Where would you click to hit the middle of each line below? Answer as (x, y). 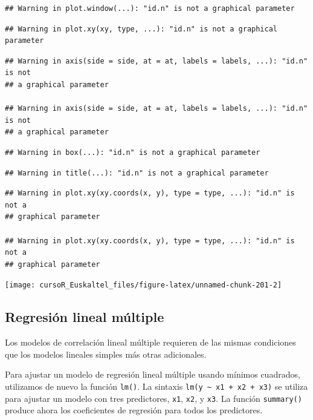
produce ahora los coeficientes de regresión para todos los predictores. (134, 410)
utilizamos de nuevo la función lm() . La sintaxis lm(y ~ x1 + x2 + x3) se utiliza (156, 386)
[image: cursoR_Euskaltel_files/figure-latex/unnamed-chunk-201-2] (144, 285)
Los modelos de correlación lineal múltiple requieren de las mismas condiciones (150, 342)
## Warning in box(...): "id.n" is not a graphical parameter (133, 152)
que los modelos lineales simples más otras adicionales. (106, 354)
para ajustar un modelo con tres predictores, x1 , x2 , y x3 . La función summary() (153, 398)
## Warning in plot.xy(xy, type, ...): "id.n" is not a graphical (141, 29)
